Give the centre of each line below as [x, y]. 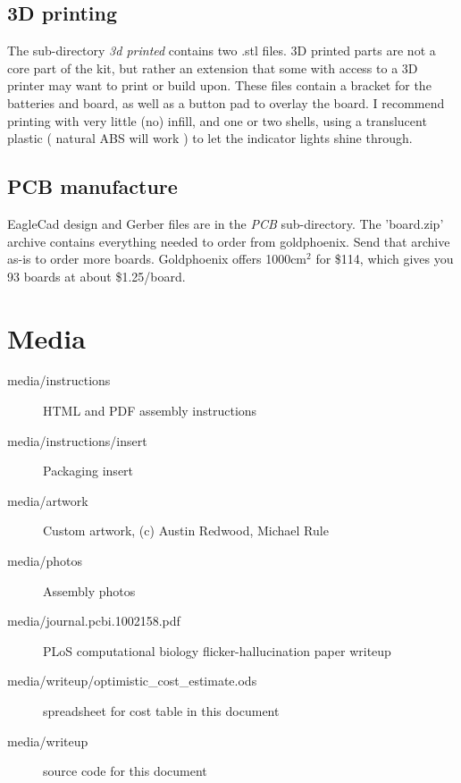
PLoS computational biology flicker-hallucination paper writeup [217, 650]
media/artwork [48, 500]
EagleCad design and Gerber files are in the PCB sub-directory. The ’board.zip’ [226, 223]
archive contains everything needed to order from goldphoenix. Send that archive [229, 241]
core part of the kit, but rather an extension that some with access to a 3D [213, 67]
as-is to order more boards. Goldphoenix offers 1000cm [157, 259]
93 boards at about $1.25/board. [96, 276]
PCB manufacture [92, 186]
